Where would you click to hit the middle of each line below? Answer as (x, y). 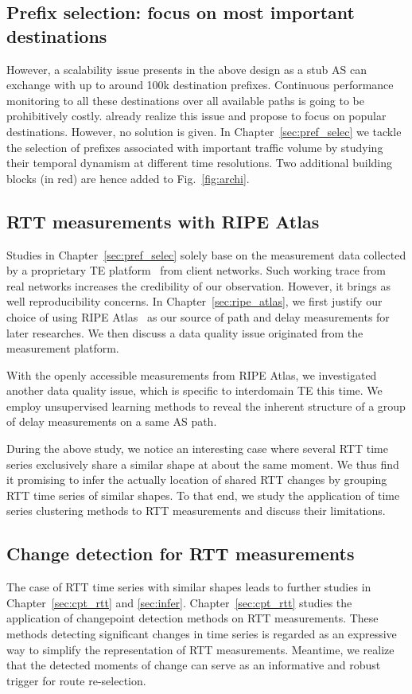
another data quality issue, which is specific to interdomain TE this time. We (194, 390)
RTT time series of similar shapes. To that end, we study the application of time (203, 495)
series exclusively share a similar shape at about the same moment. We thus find (203, 464)
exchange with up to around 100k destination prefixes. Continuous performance (200, 85)
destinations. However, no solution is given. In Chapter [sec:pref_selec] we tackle (204, 131)
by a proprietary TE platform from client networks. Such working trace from (196, 270)
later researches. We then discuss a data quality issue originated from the (185, 332)
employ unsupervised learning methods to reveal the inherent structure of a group (206, 405)
